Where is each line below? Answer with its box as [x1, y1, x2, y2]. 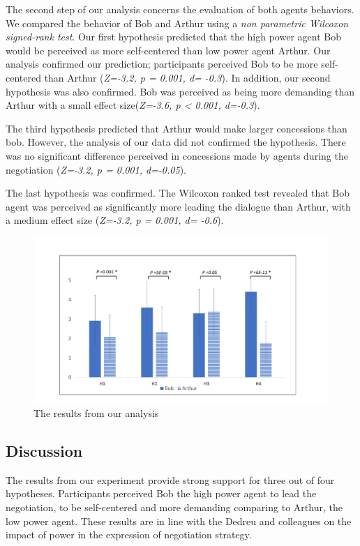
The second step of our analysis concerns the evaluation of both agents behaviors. [6, 2, 354, 16]
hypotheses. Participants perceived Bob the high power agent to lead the [6, 486, 317, 501]
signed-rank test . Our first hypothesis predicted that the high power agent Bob [6, 29, 341, 44]
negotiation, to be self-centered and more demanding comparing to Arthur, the [6, 499, 343, 514]
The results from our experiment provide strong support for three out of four [6, 472, 335, 487]
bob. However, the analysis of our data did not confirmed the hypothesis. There [6, 135, 346, 149]
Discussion [6, 439, 83, 461]
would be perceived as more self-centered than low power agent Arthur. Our [6, 43, 331, 57]
